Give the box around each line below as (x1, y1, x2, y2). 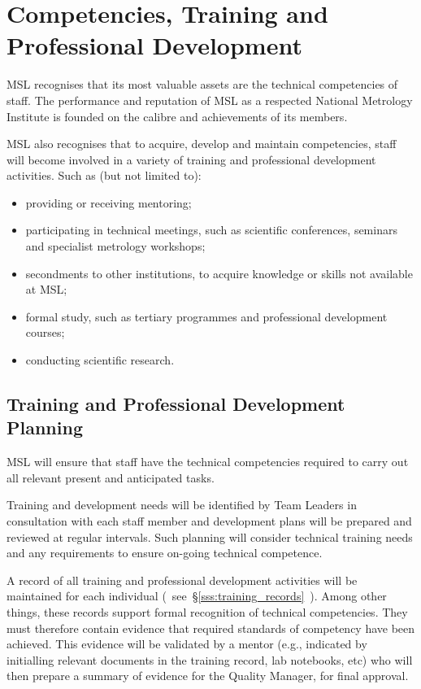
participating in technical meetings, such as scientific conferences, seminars (25, 221, 397, 238)
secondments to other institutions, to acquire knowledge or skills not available (25, 264, 413, 281)
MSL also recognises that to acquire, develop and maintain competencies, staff (7, 135, 397, 152)
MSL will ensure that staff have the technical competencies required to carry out (7, 453, 409, 470)
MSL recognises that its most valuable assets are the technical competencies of (7, 76, 398, 93)
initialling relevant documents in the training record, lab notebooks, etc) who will (7, 651, 413, 668)
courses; (25, 324, 65, 341)
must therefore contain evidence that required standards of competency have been (7, 619, 415, 636)
